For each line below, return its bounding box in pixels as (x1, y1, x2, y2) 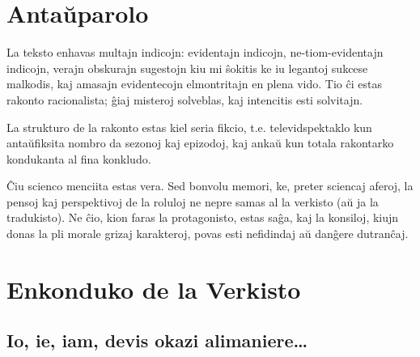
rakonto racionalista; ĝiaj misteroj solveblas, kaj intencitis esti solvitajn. (6, 91, 363, 108)
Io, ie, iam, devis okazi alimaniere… (6, 328, 308, 353)
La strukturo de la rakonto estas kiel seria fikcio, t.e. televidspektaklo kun (6, 118, 372, 135)
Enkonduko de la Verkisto (6, 272, 301, 305)
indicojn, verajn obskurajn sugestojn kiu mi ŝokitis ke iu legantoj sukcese (6, 59, 368, 76)
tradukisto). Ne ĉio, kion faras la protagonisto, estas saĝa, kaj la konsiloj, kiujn (6, 209, 399, 226)
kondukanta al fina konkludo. (6, 150, 151, 167)
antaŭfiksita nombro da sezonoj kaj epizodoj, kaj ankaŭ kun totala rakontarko (6, 134, 394, 151)
